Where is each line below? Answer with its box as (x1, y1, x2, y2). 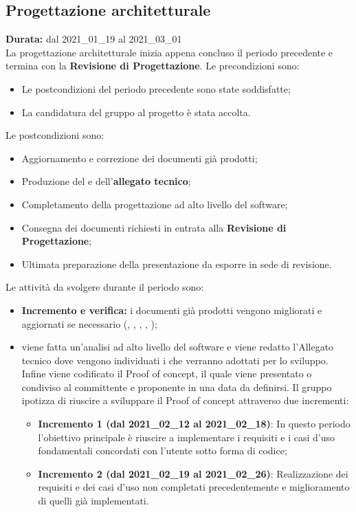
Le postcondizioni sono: (5, 128, 104, 142)
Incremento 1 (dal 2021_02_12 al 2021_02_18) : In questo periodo (38, 416, 351, 431)
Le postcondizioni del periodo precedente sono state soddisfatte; (21, 81, 291, 96)
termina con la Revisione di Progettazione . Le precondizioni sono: (5, 58, 300, 73)
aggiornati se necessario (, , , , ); (21, 316, 157, 331)
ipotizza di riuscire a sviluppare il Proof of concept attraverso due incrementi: (21, 393, 349, 408)
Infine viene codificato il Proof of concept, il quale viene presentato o (21, 366, 312, 381)
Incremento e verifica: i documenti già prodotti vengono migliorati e (21, 302, 322, 317)
